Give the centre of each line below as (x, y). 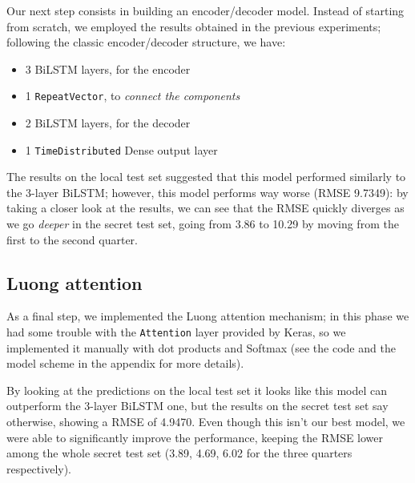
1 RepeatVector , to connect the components (133, 96)
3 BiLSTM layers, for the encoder (108, 68)
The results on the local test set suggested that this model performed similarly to (206, 177)
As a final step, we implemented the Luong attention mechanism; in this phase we (208, 316)
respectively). (39, 468)
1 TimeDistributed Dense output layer (121, 149)
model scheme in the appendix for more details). (125, 363)
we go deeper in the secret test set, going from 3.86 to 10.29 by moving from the (203, 224)
